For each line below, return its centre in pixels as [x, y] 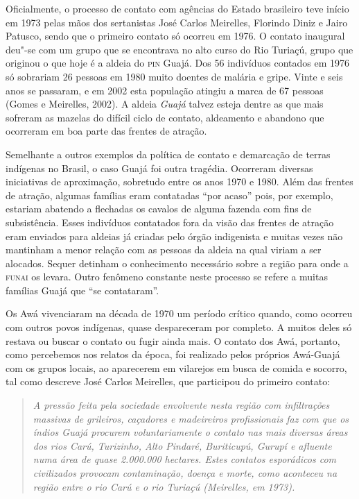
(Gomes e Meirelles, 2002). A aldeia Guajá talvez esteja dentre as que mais [165, 104]
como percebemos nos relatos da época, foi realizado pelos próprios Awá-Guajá [173, 354]
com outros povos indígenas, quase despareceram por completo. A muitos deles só [179, 327]
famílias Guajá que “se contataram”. [82, 290]
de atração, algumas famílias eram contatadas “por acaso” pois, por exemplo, [169, 195]
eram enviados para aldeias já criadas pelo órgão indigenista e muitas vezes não [174, 236]
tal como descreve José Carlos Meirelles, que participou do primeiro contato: [168, 381]
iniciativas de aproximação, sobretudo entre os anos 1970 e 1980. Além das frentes [179, 181]
